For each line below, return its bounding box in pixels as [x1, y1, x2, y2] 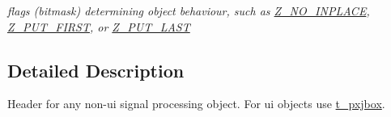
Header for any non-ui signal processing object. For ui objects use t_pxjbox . [7, 95, 385, 112]
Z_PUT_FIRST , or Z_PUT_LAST [7, 18, 190, 35]
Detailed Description [7, 57, 185, 82]
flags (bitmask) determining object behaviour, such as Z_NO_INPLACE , [7, 2, 370, 19]
